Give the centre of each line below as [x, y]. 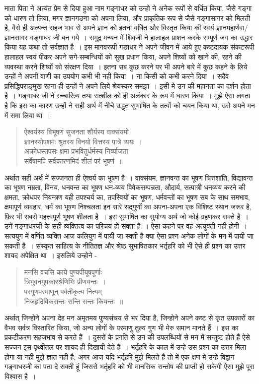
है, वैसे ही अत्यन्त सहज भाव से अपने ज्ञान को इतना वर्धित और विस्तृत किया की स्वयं [109, 28]
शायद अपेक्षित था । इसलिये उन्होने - [51, 255]
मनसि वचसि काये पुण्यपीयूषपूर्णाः [63, 272]
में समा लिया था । [28, 115]
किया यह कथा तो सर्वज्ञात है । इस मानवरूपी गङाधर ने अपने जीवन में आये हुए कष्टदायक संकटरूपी [129, 47]
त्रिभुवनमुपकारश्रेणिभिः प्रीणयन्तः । [65, 282]
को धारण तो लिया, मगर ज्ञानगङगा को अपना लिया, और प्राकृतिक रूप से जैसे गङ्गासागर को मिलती [128, 18]
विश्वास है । [20, 376]
